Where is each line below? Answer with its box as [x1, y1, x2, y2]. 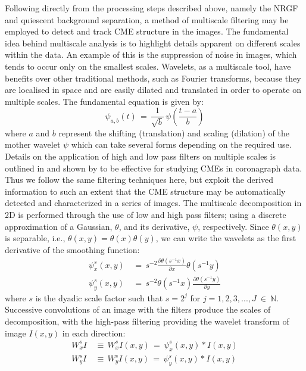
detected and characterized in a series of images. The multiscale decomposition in [5, 197, 302, 209]
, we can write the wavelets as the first [155, 232, 296, 244]
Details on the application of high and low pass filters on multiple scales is [5, 149, 276, 162]
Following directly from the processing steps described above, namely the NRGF [5, 2, 298, 14]
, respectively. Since [198, 220, 269, 232]
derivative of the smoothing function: [5, 243, 140, 255]
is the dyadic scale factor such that [35, 291, 163, 304]
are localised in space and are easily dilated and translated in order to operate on [5, 83, 301, 96]
